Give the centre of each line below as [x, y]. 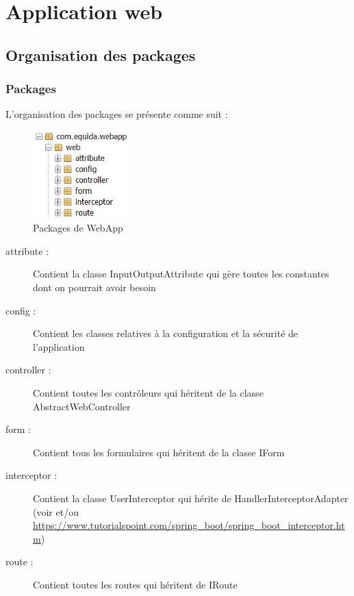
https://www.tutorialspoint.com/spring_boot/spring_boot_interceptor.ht [189, 525]
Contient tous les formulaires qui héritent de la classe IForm [159, 452]
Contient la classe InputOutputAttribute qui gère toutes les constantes [181, 274]
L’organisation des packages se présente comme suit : [117, 114]
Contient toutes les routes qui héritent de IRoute [135, 584]
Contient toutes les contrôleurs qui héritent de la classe [148, 392]
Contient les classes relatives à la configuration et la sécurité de [166, 333]
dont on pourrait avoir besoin [94, 287]
